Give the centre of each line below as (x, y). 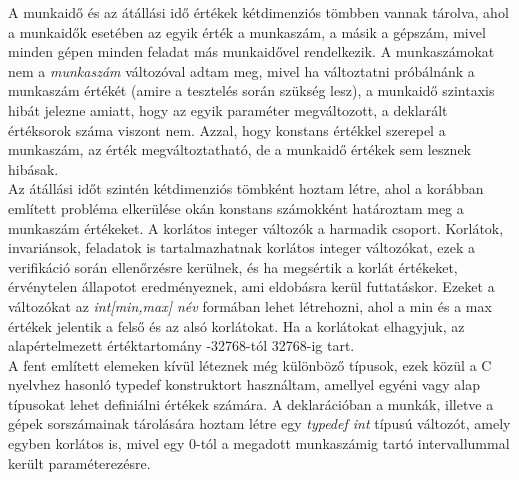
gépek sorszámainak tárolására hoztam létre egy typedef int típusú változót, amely (259, 423)
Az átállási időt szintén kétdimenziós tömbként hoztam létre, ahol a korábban (246, 188)
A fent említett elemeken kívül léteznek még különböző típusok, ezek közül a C (250, 364)
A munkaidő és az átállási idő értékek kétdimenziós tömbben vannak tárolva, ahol (258, 12)
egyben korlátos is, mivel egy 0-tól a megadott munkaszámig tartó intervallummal (259, 443)
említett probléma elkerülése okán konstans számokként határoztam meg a (236, 207)
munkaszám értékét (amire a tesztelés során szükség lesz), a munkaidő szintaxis (251, 90)
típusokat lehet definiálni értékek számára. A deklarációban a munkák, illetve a (251, 403)
